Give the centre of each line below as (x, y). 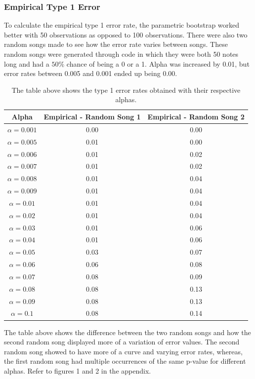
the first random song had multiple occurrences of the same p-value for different (125, 361)
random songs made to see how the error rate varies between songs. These (116, 44)
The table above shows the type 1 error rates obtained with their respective (126, 90)
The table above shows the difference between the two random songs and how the (127, 332)
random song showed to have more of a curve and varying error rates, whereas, (123, 351)
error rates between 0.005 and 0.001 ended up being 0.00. (91, 73)
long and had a (27, 63)
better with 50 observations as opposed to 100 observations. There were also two (126, 34)
